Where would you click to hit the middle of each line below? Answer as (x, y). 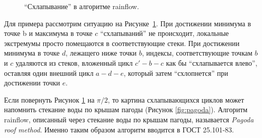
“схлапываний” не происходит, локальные (165, 33)
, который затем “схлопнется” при (176, 73)
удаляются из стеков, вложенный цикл (74, 62)
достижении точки (32, 83)
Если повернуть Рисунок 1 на (49, 99)
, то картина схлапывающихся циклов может (176, 99)
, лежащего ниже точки (101, 53)
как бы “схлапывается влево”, (212, 62)
